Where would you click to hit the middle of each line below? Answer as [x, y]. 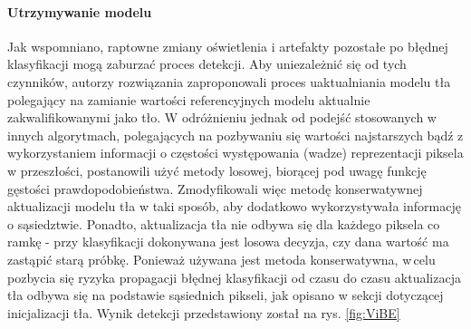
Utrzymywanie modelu [80, 11]
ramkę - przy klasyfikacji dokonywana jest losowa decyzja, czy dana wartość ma [228, 242]
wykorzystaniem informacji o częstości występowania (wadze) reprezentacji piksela [235, 153]
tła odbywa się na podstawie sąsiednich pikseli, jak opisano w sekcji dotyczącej [226, 295]
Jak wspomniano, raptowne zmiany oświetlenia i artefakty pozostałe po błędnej [228, 46]
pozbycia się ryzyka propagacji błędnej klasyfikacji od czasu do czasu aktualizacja [234, 277]
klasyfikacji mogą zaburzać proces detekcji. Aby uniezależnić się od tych [207, 64]
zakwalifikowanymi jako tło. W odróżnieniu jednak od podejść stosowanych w [222, 117]
